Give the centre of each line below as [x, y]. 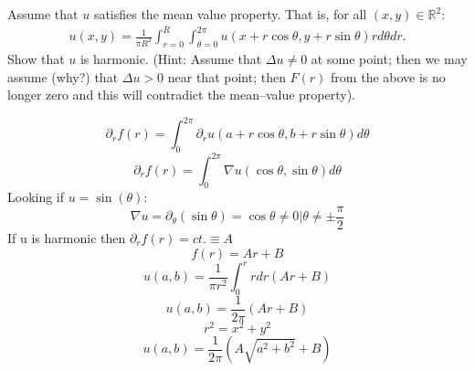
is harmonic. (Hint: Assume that [171, 58]
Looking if [36, 197]
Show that [36, 58]
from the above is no [388, 76]
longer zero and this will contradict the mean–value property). [182, 95]
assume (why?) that [63, 76]
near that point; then [227, 76]
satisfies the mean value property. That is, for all [230, 14]
